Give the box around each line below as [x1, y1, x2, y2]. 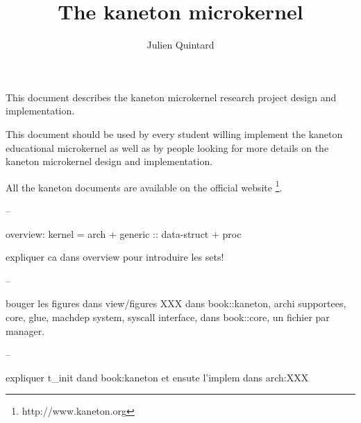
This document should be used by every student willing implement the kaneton [6, 126, 343, 141]
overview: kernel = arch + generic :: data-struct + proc [6, 226, 242, 241]
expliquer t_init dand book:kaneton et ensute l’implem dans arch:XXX [6, 370, 309, 384]
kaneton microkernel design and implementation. [6, 154, 213, 169]
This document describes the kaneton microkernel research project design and [6, 89, 337, 104]
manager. [6, 323, 45, 338]
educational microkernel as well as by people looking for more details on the [6, 140, 329, 155]
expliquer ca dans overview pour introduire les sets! [6, 250, 224, 264]
